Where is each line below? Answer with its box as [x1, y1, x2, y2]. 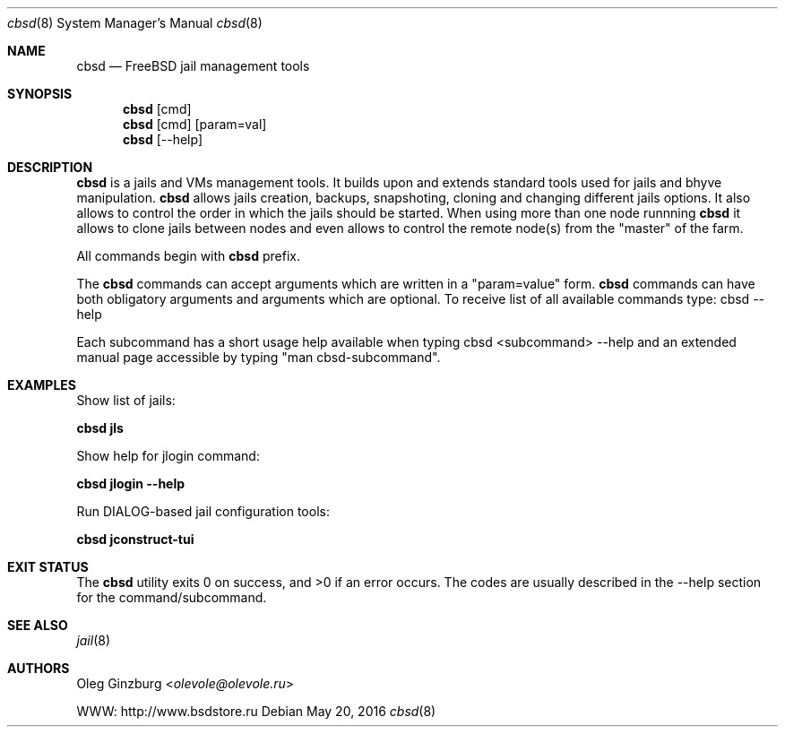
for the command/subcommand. [76, 590, 267, 605]
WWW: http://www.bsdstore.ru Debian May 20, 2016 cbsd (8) [76, 704, 436, 719]
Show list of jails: [76, 393, 176, 408]
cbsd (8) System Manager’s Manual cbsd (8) [7, 15, 263, 30]
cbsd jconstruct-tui [76, 531, 194, 547]
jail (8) [76, 633, 111, 648]
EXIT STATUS [7, 559, 89, 574]
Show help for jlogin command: [76, 448, 260, 463]
